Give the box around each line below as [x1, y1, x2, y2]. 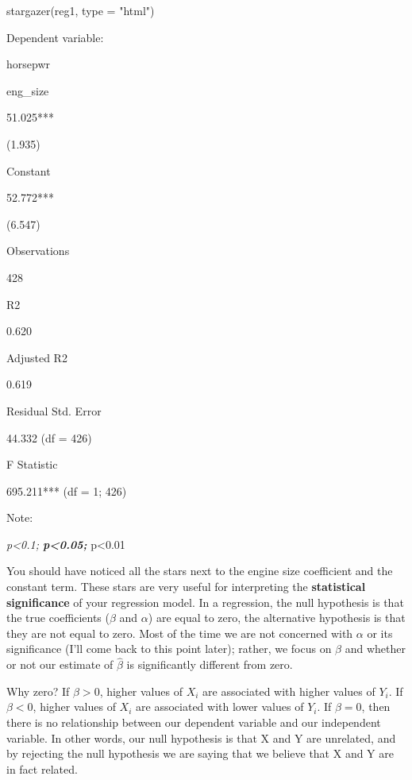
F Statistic [6, 456, 58, 473]
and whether [345, 640, 406, 657]
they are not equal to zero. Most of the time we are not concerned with [6, 624, 353, 641]
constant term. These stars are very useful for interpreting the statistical [6, 578, 366, 595]
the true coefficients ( [6, 609, 110, 626]
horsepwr [6, 56, 50, 72]
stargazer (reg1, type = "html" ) [6, 2, 155, 18]
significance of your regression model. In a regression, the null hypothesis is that [6, 593, 404, 610]
